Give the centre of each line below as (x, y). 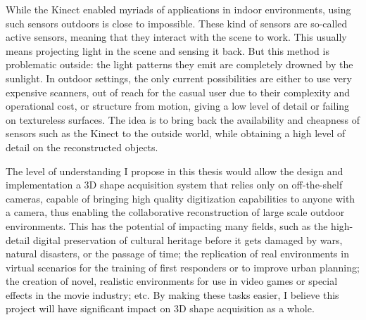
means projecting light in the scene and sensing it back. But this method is (168, 50)
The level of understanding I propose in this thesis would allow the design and (175, 171)
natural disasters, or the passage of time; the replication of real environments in (177, 254)
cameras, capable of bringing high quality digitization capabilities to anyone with (181, 198)
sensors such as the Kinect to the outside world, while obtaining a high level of (176, 133)
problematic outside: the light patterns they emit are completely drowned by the (179, 64)
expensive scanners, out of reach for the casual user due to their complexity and (178, 92)
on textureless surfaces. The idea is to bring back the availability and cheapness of (183, 119)
